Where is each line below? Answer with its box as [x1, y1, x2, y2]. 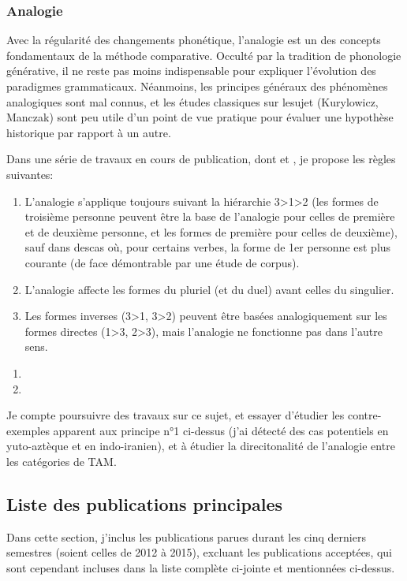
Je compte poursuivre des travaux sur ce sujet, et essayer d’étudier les [6, 407, 345, 423]
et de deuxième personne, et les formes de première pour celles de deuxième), [24, 223, 398, 240]
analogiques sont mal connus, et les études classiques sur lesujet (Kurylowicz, [6, 93, 379, 110]
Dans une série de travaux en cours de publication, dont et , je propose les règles [6, 151, 396, 167]
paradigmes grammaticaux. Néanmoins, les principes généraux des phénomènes [6, 78, 388, 94]
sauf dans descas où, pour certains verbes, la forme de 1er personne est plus [24, 239, 391, 255]
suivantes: [6, 166, 54, 182]
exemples [6, 422, 50, 438]
